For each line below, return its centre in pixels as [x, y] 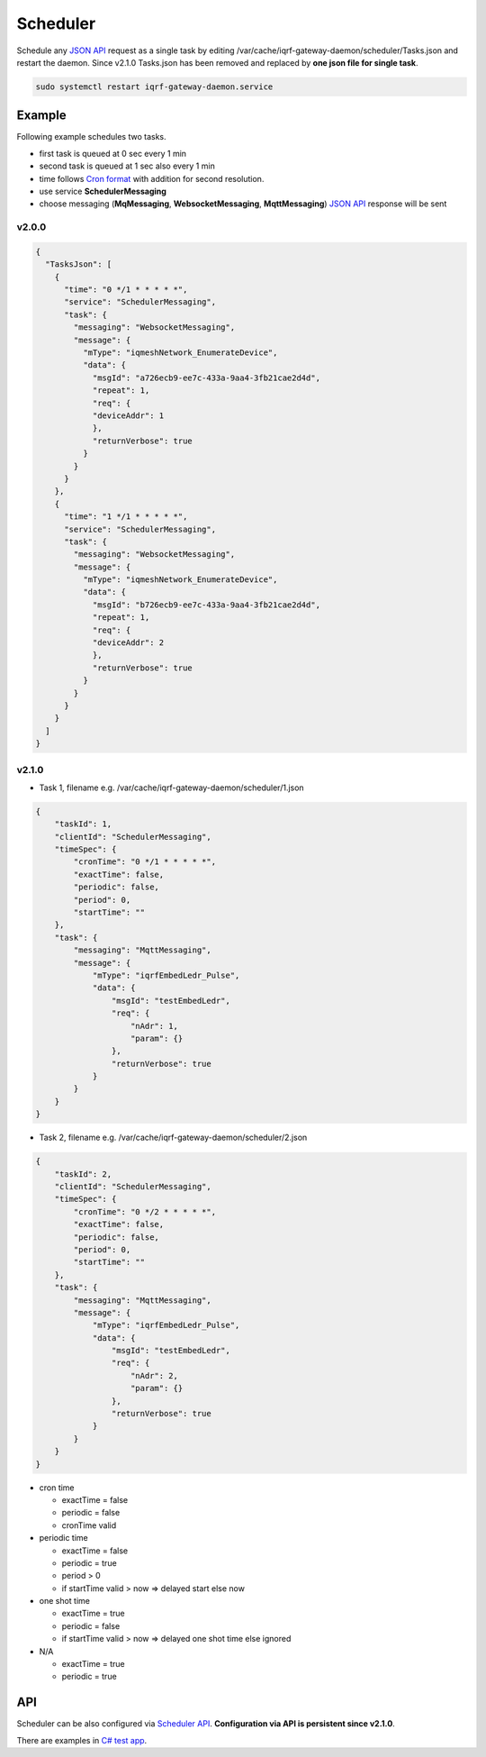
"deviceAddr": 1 [128, 416]
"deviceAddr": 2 [128, 643]
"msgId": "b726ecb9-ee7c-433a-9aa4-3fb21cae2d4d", [207, 605]
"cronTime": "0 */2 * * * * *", [144, 1211]
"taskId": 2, [83, 1174]
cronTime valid [89, 1525]
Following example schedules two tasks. [91, 137]
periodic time [64, 1538]
